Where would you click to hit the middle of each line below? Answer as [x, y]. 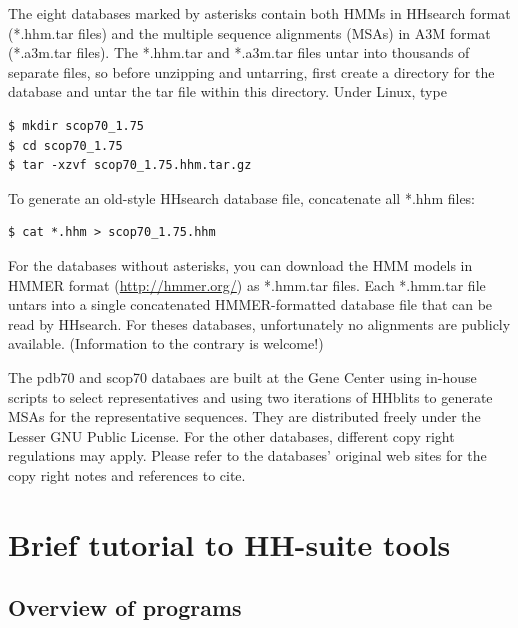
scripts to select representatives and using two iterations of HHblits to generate [250, 396]
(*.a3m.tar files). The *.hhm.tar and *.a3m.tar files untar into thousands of [239, 52]
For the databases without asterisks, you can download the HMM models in [240, 264]
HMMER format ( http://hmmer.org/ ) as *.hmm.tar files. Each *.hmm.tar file [247, 284]
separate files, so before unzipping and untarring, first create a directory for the [251, 71]
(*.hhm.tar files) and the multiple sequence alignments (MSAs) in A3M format [249, 32]
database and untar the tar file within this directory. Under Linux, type [227, 91]
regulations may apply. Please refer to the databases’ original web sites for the [247, 455]
